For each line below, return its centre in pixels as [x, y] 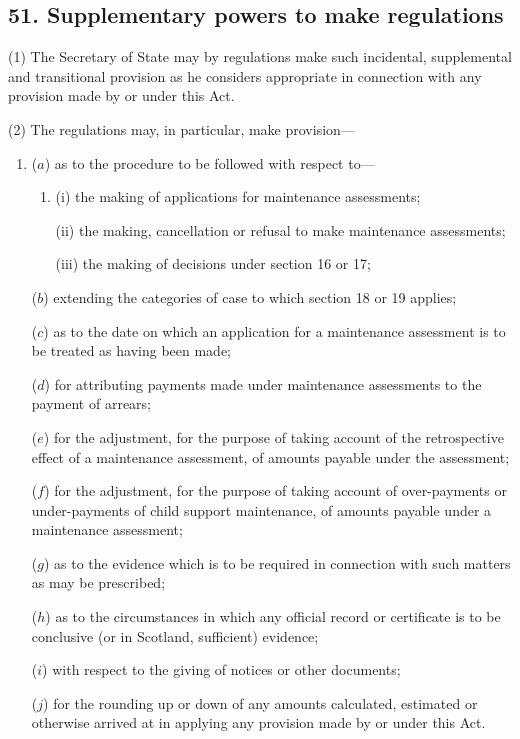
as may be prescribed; [98, 582]
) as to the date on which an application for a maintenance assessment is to [274, 330]
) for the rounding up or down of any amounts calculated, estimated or [260, 702]
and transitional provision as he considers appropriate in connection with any [245, 75]
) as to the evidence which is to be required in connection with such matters [277, 562]
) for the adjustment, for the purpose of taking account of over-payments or [275, 490]
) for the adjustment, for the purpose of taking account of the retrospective [273, 436]
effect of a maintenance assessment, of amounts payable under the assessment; [270, 456]
